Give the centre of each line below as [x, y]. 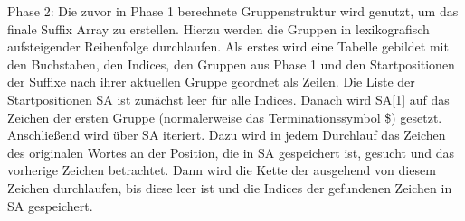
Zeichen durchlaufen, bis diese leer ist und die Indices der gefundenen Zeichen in [230, 187]
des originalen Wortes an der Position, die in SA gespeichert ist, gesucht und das [231, 152]
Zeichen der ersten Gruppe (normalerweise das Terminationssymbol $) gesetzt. [225, 117]
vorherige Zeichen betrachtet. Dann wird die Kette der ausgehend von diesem [222, 170]
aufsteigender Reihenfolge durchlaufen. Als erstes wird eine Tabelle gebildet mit [228, 46]
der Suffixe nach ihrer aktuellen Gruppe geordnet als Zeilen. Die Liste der [211, 82]
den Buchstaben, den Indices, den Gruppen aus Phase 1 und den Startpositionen [231, 64]
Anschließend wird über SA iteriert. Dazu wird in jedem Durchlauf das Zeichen [227, 135]
